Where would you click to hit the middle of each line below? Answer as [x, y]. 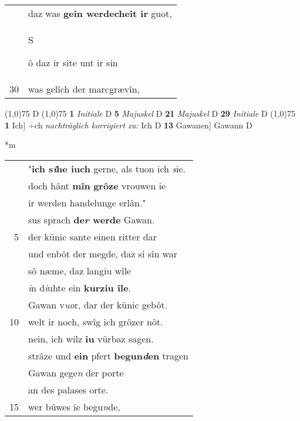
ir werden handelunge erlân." [87, 202]
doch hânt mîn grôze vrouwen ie [97, 185]
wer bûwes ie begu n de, [74, 406]
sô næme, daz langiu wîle [80, 270]
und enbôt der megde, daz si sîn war [103, 253]
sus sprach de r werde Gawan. [92, 219]
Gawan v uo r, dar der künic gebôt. [98, 304]
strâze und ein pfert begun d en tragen [108, 355]
